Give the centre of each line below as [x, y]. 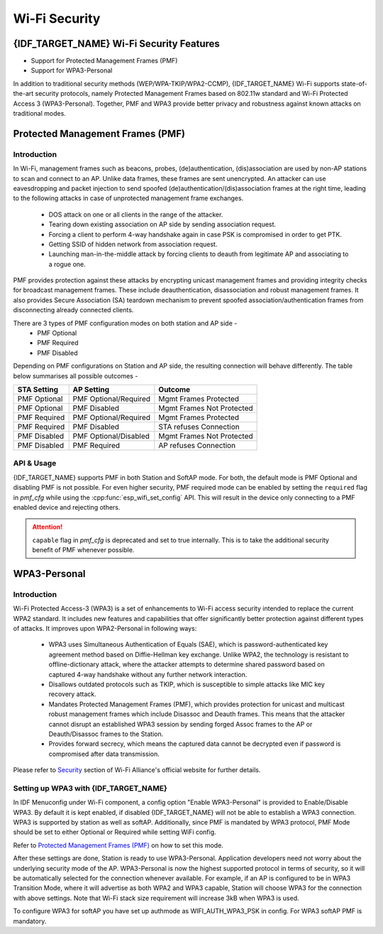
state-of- [354, 83]
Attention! [48, 527]
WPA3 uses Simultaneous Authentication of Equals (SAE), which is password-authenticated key [188, 644]
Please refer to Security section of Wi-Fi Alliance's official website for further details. [137, 770]
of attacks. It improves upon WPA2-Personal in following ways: [105, 629]
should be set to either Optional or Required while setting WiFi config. [115, 832]
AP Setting [91, 389]
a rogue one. [67, 264]
